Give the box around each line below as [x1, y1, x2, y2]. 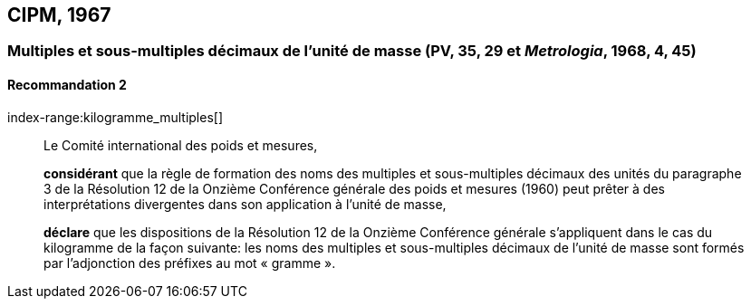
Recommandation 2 [7, 77, 127, 93]
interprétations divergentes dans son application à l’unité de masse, [43, 196, 447, 212]
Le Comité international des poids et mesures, [43, 137, 318, 153]
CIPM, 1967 [7, 4, 111, 26]
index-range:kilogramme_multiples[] [7, 109, 223, 125]
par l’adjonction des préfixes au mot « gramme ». [43, 254, 336, 271]
